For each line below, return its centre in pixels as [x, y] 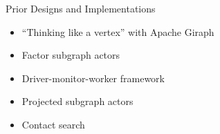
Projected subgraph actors [77, 101]
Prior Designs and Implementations [81, 8]
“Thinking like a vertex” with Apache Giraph [118, 31]
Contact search [53, 124]
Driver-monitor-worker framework [93, 78]
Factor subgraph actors [71, 55]
